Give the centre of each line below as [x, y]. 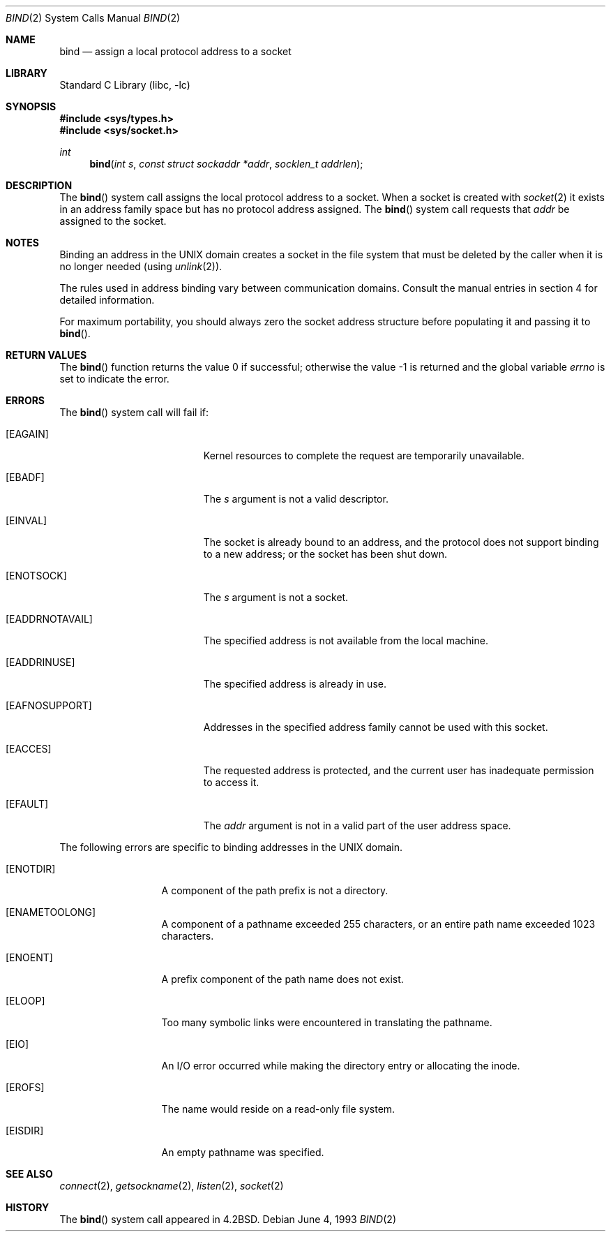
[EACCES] [29, 749]
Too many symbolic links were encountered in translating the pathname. [327, 1022]
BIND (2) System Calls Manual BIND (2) [93, 18]
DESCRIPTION [39, 185]
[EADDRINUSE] [40, 662]
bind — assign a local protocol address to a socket [175, 51]
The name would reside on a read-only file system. [278, 1109]
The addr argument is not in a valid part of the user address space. [357, 825]
